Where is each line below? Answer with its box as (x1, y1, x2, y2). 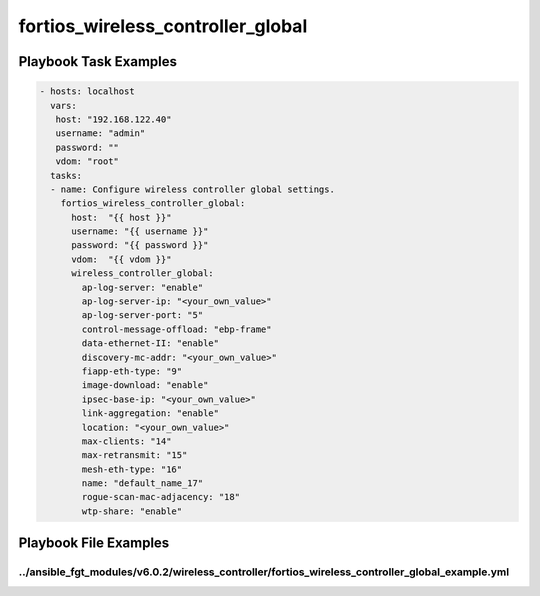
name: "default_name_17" (81, 478, 204, 489)
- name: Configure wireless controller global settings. (50, 183, 335, 195)
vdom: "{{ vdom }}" (71, 253, 172, 265)
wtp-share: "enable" (81, 505, 183, 517)
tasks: (50, 170, 83, 181)
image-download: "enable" (81, 380, 209, 391)
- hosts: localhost (39, 86, 135, 97)
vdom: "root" (55, 156, 120, 167)
